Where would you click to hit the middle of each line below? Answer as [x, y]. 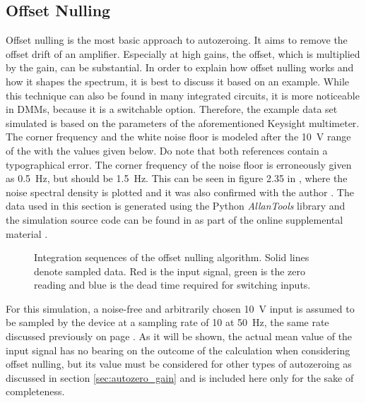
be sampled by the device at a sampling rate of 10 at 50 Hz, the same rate [167, 322]
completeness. [35, 391]
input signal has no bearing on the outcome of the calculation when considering [178, 350]
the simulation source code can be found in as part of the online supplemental [175, 219]
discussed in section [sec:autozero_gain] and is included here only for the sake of [180, 377]
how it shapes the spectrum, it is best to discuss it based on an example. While [178, 81]
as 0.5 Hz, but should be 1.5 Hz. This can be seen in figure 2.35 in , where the [177, 178]
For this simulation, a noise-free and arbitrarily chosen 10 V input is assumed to [180, 308]
